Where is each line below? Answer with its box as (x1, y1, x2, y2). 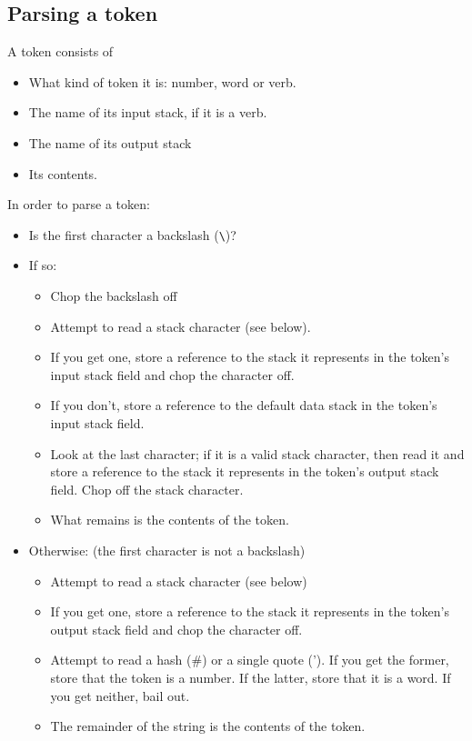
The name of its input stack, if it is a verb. (28, 103, 267, 122)
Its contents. (28, 164, 97, 183)
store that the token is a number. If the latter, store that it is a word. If (50, 667, 451, 686)
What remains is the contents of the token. (50, 510, 289, 529)
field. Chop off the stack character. (50, 479, 244, 498)
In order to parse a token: (7, 195, 150, 214)
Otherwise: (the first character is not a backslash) (28, 540, 306, 559)
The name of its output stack (28, 133, 192, 152)
